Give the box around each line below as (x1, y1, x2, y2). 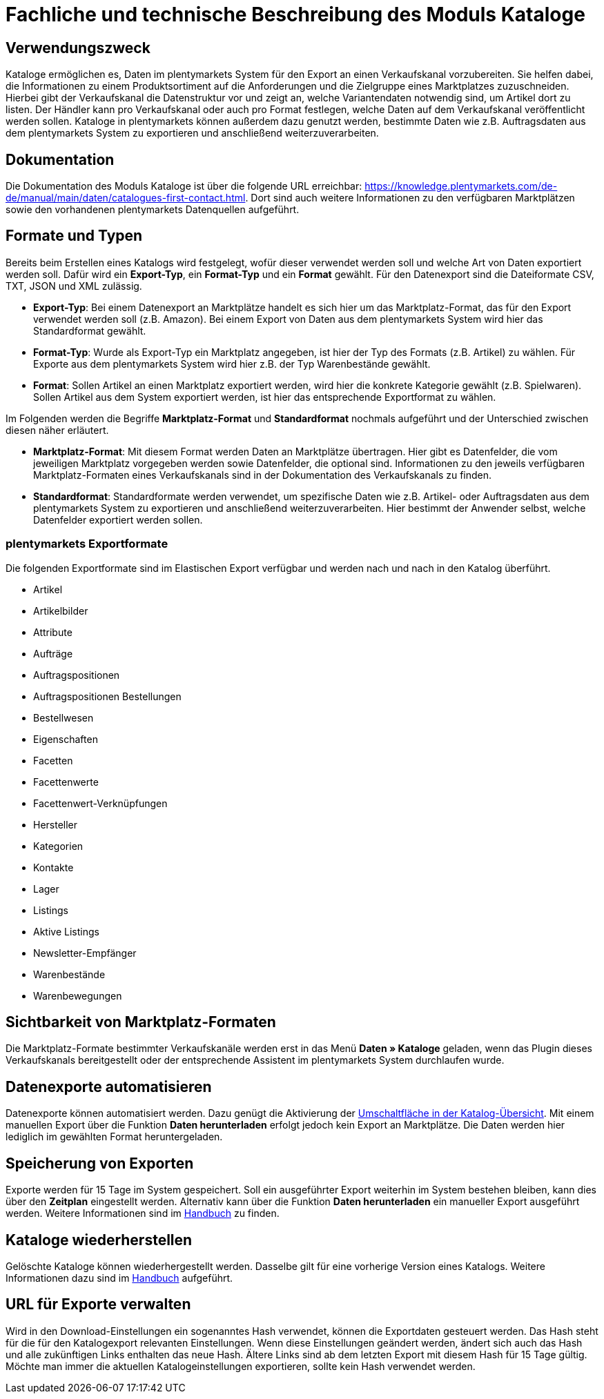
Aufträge (33, 647, 73, 659)
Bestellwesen (33, 711, 94, 724)
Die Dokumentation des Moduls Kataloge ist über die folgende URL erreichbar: (6, 180, 362, 192)
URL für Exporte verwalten (6, 1296, 191, 1313)
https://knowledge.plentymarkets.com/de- (364, 180, 558, 192)
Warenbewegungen (33, 989, 122, 1002)
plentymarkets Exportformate (6, 537, 168, 551)
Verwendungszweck (6, 39, 150, 57)
